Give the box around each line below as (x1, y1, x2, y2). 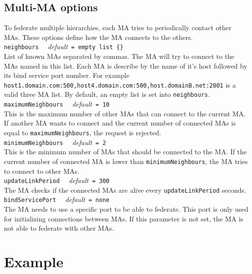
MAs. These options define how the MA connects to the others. (4, 32, 193, 42)
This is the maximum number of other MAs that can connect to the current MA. (4, 108, 246, 118)
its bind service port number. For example (4, 70, 129, 80)
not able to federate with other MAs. (4, 223, 114, 233)
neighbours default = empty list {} (4, 41, 124, 52)
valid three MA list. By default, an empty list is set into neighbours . (4, 89, 210, 99)
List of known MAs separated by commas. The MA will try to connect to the (4, 51, 234, 61)
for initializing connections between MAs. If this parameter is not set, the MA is (4, 213, 244, 223)
